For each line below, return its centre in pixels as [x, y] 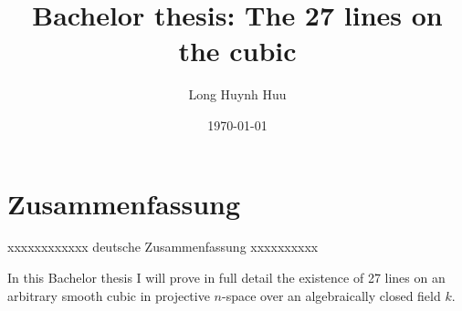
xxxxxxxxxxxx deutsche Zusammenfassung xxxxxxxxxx [163, 247]
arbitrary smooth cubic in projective [109, 295]
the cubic [237, 51]
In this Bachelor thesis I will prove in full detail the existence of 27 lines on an [226, 278]
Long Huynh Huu [237, 94]
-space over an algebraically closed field [331, 295]
